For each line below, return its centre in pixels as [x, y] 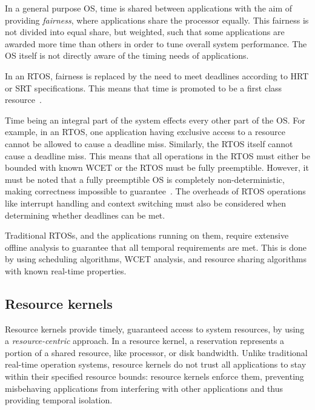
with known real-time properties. [66, 270]
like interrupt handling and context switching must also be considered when [146, 203]
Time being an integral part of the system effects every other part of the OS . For [155, 120]
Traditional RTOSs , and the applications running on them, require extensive [147, 235]
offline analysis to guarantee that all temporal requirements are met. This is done [156, 247]
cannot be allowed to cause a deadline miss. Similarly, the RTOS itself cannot [149, 143]
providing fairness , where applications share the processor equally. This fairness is [157, 20]
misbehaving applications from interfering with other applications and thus [144, 388]
